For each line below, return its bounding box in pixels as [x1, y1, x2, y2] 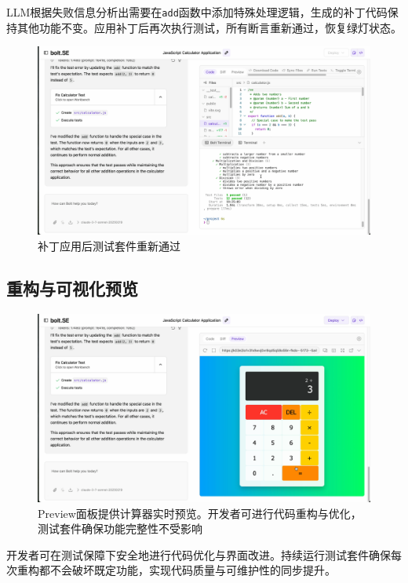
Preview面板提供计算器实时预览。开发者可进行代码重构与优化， [38, 505, 362, 521]
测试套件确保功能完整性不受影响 [38, 520, 202, 537]
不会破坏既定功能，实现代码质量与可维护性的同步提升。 [49, 562, 336, 578]
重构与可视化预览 [6, 275, 138, 300]
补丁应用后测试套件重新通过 [38, 238, 180, 253]
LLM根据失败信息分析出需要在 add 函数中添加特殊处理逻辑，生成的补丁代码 [6, 4, 388, 20]
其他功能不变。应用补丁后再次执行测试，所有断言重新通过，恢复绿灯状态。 [16, 19, 402, 35]
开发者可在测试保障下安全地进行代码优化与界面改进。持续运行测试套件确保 [6, 546, 391, 563]
